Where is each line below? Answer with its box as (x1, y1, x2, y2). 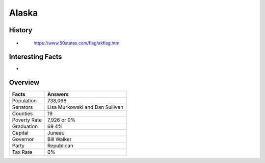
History (9, 26, 33, 34)
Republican (47, 142, 74, 149)
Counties (12, 110, 33, 117)
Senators (12, 104, 33, 111)
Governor (12, 136, 34, 143)
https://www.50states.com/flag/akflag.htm (33, 40, 120, 46)
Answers (47, 91, 69, 98)
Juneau (47, 130, 65, 137)
